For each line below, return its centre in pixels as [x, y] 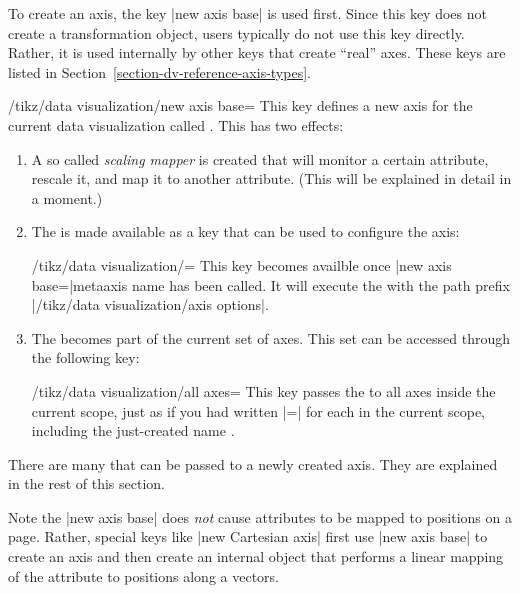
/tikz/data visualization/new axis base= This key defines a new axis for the [240, 105]
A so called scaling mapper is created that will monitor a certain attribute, [260, 158]
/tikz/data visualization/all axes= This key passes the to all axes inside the [263, 390]
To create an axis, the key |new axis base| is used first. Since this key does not [247, 13]
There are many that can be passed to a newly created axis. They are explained [253, 463]
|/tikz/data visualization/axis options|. [150, 304]
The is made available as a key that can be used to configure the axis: [245, 231]
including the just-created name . [133, 430]
